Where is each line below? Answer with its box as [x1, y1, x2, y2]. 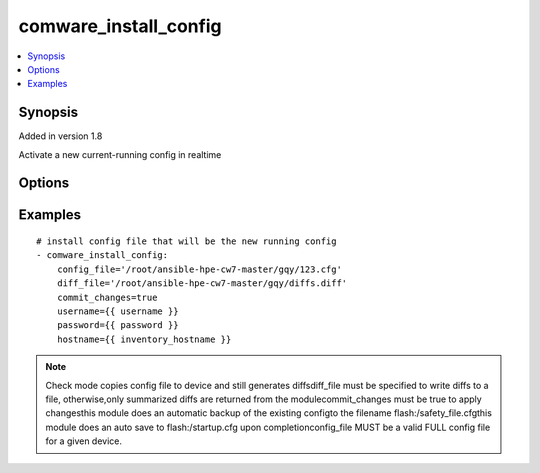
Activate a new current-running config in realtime [18, 148, 222, 160]
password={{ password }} [56, 320, 179, 331]
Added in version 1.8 [18, 130, 103, 142]
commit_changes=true [56, 291, 158, 303]
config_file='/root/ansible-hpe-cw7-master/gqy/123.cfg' [56, 263, 342, 275]
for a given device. [45, 435, 123, 447]
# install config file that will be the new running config [36, 236, 337, 247]
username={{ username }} [56, 306, 179, 317]
